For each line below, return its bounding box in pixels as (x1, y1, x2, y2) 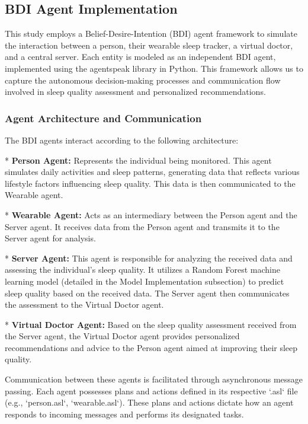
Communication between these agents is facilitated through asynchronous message (5, 373, 303, 385)
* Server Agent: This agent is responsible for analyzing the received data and (5, 251, 293, 264)
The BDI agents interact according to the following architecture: (5, 133, 239, 146)
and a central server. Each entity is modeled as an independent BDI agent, (5, 50, 276, 63)
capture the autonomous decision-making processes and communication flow (5, 74, 281, 86)
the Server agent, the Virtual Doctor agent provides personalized (5, 330, 240, 342)
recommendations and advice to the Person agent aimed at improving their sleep (5, 341, 298, 353)
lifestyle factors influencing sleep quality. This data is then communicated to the (5, 177, 296, 189)
